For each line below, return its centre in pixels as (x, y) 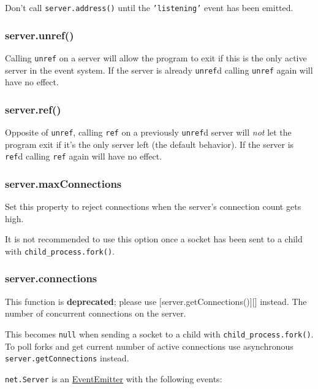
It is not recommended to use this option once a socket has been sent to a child (154, 239)
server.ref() (33, 109)
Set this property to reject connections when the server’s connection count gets (153, 206)
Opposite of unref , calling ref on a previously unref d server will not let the (148, 132)
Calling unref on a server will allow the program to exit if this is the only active (156, 57)
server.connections (51, 278)
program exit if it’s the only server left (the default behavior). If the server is (150, 144)
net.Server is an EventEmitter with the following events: (114, 378)
